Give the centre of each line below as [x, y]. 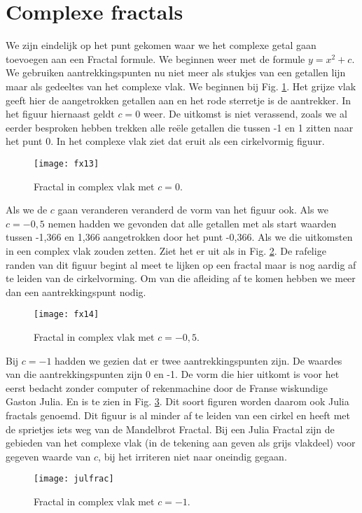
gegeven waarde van [48, 456]
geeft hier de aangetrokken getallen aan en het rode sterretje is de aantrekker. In [179, 100]
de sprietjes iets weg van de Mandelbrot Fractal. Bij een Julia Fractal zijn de [170, 429]
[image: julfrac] [74, 479]
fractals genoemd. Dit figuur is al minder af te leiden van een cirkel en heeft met [178, 415]
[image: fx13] [67, 163]
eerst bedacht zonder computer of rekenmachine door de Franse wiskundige [167, 387]
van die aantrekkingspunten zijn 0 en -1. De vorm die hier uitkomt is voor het [173, 374]
